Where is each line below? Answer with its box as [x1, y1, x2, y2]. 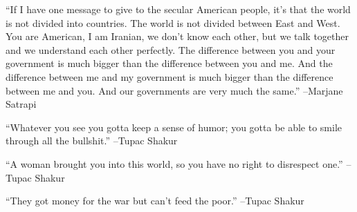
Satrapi [6, 97, 37, 111]
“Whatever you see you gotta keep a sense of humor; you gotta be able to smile [6, 119, 342, 134]
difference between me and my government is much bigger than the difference [6, 69, 333, 84]
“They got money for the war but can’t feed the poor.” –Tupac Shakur [6, 193, 304, 208]
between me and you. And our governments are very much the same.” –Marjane [6, 83, 343, 97]
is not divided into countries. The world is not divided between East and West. [6, 15, 340, 30]
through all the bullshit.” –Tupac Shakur [6, 133, 178, 148]
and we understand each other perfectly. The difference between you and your [6, 42, 336, 57]
